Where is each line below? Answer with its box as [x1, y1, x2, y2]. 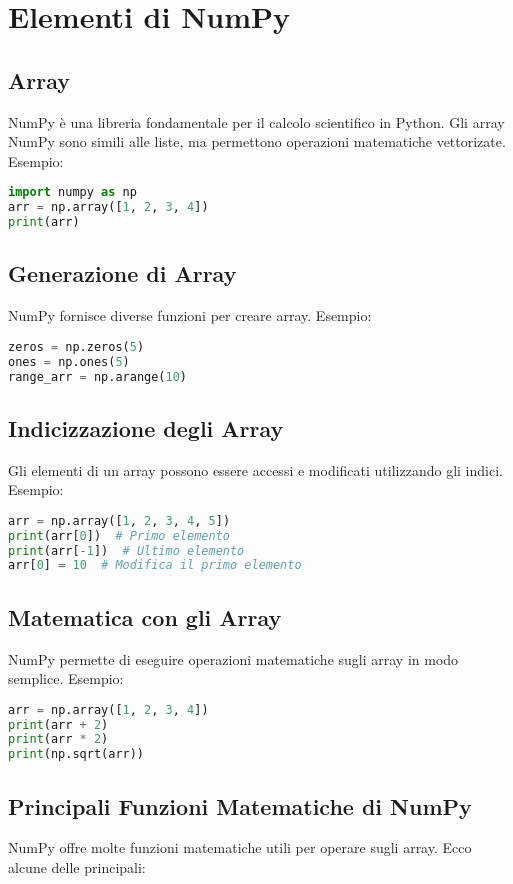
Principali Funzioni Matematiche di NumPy [8, 790, 472, 821]
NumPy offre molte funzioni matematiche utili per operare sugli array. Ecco [8, 837, 472, 858]
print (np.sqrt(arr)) [8, 747, 145, 762]
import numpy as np [8, 185, 137, 200]
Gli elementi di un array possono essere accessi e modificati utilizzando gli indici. [8, 459, 503, 480]
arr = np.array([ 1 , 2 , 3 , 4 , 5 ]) [8, 513, 231, 528]
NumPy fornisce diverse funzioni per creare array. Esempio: [8, 305, 372, 326]
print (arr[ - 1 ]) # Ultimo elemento [8, 543, 245, 558]
